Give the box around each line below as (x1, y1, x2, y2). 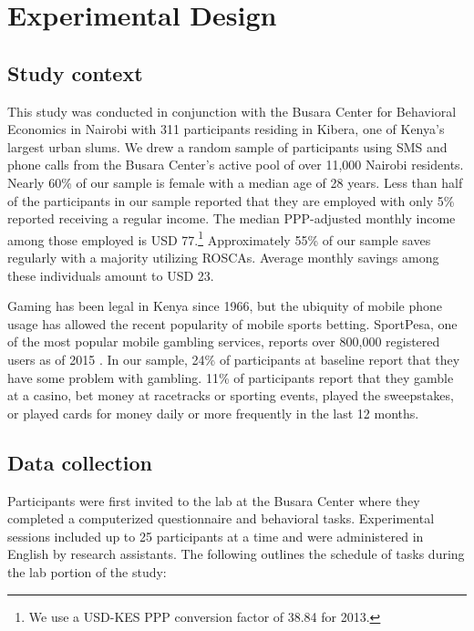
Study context (7, 58, 143, 87)
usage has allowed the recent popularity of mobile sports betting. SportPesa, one (7, 314, 458, 333)
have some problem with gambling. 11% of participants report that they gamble (7, 367, 454, 387)
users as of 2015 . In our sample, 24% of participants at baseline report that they (7, 349, 460, 368)
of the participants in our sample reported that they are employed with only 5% (7, 191, 455, 210)
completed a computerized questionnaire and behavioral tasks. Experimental (7, 509, 435, 528)
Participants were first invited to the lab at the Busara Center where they (7, 491, 420, 510)
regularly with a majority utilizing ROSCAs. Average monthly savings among (7, 247, 439, 266)
